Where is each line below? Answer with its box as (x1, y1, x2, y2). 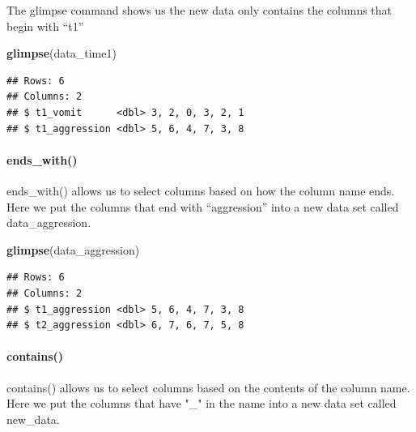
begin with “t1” (6, 17, 84, 34)
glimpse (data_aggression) (6, 241, 140, 258)
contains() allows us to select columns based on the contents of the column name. (6, 379, 410, 396)
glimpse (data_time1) (6, 45, 117, 62)
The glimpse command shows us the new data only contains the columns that (6, 2, 393, 18)
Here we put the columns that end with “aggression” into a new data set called (6, 198, 399, 215)
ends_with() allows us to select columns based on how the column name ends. (6, 182, 395, 199)
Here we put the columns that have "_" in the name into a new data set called (6, 395, 397, 412)
